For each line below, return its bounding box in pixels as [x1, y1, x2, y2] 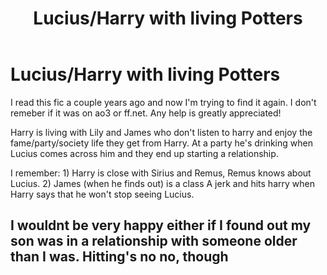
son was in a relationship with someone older [10, 233, 298, 250]
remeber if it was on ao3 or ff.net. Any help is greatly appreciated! [10, 107, 282, 119]
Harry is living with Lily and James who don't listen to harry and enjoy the [10, 126, 313, 138]
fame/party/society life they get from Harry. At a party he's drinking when [10, 137, 313, 149]
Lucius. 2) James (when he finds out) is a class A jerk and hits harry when [10, 177, 315, 189]
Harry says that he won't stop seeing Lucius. [10, 188, 195, 200]
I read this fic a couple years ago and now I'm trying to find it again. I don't [10, 96, 317, 108]
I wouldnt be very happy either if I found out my [10, 217, 312, 234]
